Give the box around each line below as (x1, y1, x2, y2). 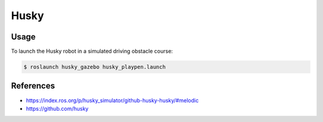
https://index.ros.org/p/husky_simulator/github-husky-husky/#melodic (26, 96, 199, 104)
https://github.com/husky (26, 105, 89, 112)
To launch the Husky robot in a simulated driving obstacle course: (11, 48, 173, 55)
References (11, 81, 55, 91)
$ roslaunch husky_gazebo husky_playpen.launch (23, 63, 166, 71)
